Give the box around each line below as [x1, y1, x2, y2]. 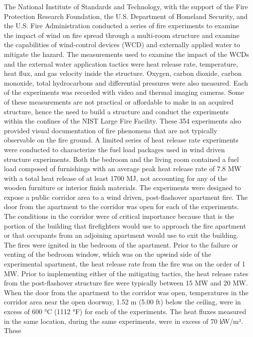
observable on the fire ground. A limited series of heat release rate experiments [4, 135, 239, 145]
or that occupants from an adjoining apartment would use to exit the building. [4, 230, 239, 240]
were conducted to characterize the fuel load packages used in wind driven [4, 144, 225, 154]
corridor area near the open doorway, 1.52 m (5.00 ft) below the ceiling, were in [4, 297, 241, 307]
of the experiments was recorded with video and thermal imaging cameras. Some [4, 87, 244, 97]
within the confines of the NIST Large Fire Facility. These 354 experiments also [4, 116, 241, 126]
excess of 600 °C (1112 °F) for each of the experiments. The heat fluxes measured [4, 306, 247, 316]
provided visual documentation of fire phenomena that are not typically [4, 125, 217, 135]
